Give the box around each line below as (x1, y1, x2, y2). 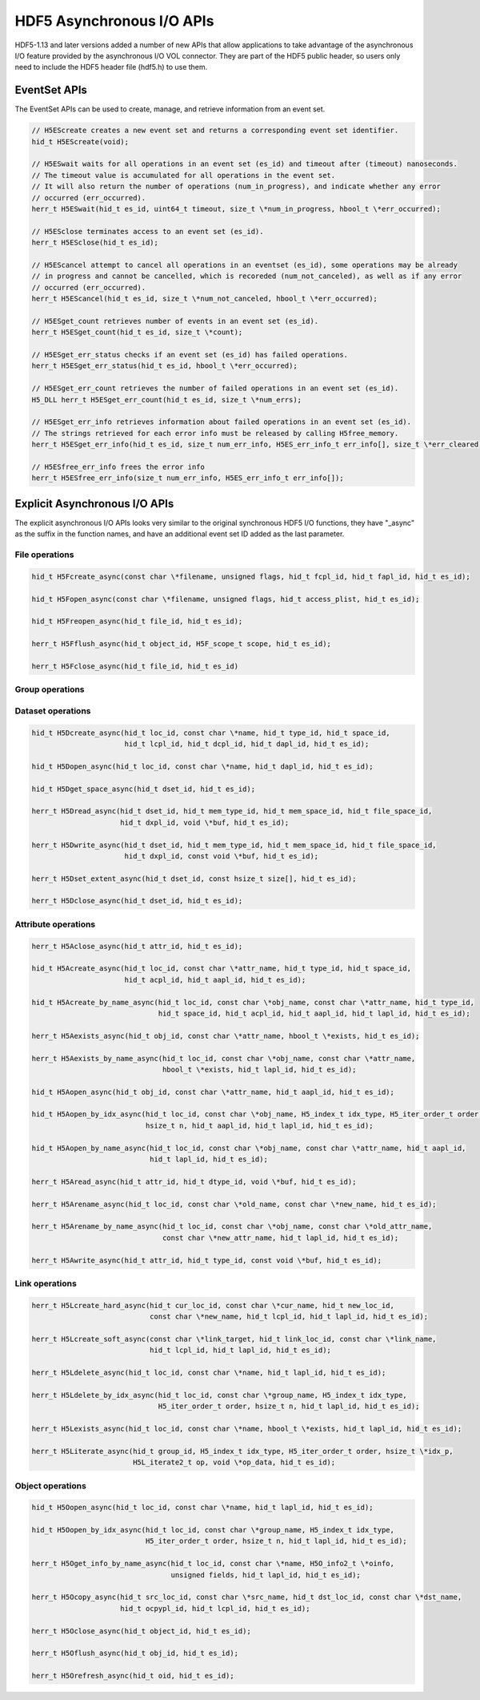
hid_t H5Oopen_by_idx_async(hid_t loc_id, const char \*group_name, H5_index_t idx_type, (31, 1525, 395, 1535)
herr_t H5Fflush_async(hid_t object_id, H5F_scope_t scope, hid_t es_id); (31, 640, 332, 648)
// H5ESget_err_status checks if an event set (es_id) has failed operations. (31, 350, 348, 360)
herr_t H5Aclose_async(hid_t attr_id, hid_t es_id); (31, 942, 243, 951)
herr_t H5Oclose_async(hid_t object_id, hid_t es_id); (31, 1626, 251, 1635)
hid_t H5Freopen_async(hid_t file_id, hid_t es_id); (31, 617, 243, 626)
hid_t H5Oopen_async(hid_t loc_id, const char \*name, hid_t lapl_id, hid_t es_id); (31, 1503, 374, 1512)
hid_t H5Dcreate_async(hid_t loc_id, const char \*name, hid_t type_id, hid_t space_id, (31, 728, 391, 737)
